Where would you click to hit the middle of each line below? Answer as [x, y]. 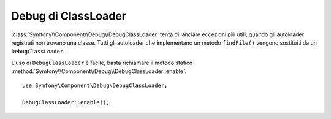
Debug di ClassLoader [69, 16]
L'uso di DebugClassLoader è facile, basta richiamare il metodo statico [102, 63]
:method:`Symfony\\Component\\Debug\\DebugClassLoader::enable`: [99, 71]
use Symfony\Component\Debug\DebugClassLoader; [95, 85]
